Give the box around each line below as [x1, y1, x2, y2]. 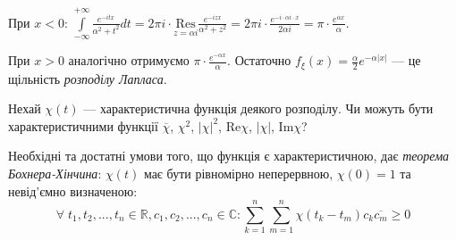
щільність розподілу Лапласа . [8, 69, 167, 87]
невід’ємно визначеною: [8, 181, 138, 200]
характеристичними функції [8, 116, 158, 135]
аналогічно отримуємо [68, 51, 190, 70]
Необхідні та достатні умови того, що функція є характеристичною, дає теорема [8, 146, 450, 165]
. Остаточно [227, 51, 291, 70]
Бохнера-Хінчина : [8, 164, 102, 183]
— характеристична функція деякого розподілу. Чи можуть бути [83, 99, 434, 118]
